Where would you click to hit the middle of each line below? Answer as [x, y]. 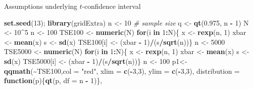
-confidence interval [111, 6]
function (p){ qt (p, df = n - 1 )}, [53, 80]
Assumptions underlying [41, 6]
